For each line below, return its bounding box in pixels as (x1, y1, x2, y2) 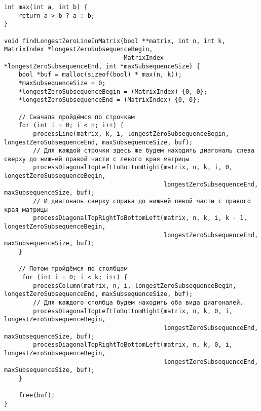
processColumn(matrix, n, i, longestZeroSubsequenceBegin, (33, 282, 237, 289)
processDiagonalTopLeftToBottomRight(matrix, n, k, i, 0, (33, 164, 233, 171)
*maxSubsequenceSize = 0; (18, 79, 106, 87)
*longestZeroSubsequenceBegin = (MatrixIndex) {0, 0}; (18, 88, 207, 95)
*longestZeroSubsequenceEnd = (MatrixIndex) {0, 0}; (18, 96, 200, 104)
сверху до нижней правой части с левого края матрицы (4, 155, 190, 163)
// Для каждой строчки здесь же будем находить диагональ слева (33, 147, 254, 155)
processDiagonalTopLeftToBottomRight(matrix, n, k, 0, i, (33, 307, 233, 315)
